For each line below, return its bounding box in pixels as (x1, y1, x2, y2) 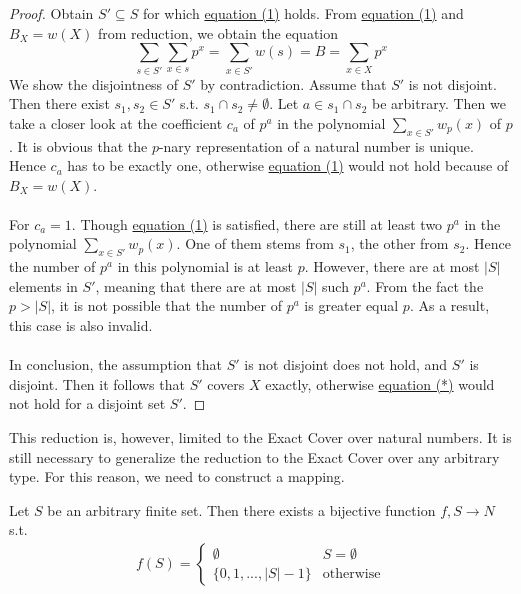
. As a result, (409, 295, 490, 316)
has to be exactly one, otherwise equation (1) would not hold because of (67, 155, 509, 176)
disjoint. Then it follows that (9, 373, 185, 394)
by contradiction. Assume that (200, 73, 387, 94)
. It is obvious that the (9, 135, 148, 156)
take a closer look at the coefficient (9, 112, 223, 133)
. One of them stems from (176, 233, 334, 254)
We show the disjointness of (9, 73, 179, 94)
